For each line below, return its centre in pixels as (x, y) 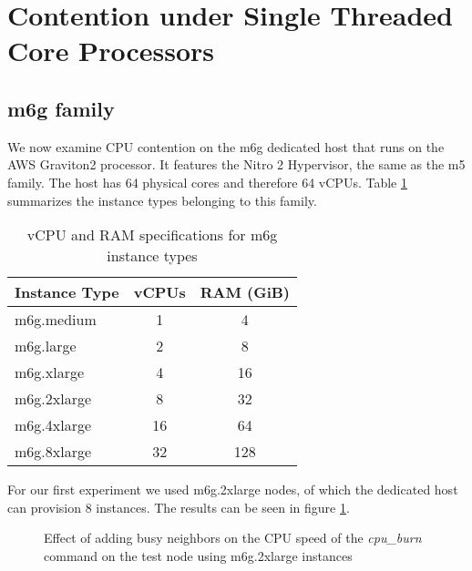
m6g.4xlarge (53, 425)
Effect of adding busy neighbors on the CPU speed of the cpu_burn (233, 538)
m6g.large (46, 346)
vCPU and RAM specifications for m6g (152, 235)
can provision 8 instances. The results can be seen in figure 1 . (179, 507)
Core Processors (111, 51)
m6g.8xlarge (53, 452)
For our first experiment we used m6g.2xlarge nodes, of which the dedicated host (233, 489)
